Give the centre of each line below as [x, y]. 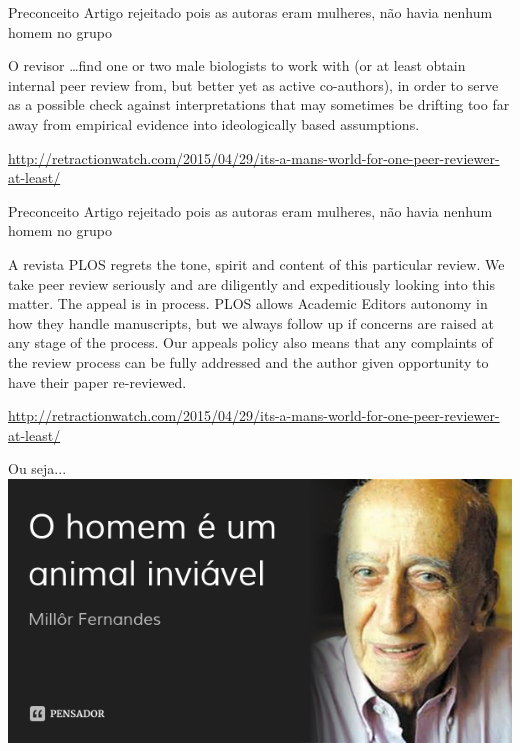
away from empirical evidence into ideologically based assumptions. [214, 123]
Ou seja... [37, 468]
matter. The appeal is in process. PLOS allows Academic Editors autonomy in [248, 303]
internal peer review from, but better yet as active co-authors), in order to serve [253, 84]
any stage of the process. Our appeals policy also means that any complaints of [250, 342]
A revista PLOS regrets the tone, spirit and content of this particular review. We [256, 263]
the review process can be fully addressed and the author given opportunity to [248, 361]
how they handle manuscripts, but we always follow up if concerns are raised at [251, 322]
